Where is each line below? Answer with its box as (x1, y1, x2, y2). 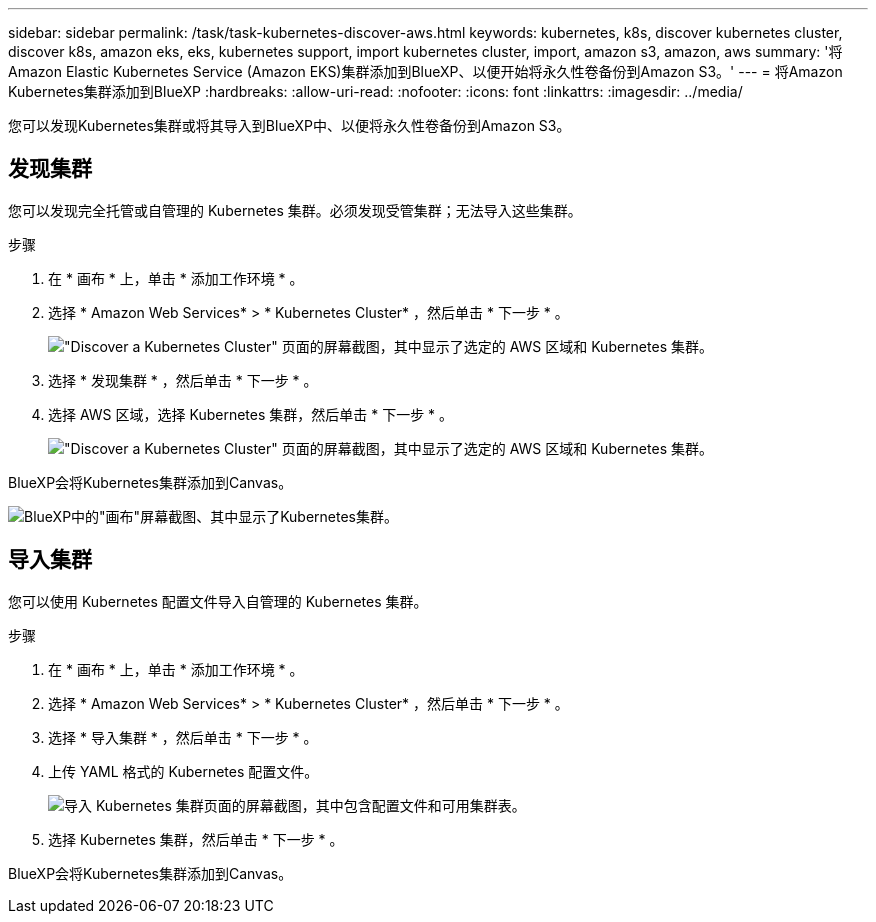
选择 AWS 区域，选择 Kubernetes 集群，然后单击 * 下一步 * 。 (48, 405, 454, 423)
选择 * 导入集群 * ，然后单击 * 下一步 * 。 (48, 728, 318, 746)
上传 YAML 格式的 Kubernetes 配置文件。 (48, 762, 319, 780)
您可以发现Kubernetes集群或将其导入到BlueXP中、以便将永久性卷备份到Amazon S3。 (8, 117, 571, 134)
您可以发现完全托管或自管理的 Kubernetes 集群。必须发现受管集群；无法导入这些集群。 (8, 201, 582, 219)
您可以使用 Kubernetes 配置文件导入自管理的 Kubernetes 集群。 (8, 592, 428, 610)
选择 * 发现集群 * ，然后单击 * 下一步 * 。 (48, 371, 318, 389)
